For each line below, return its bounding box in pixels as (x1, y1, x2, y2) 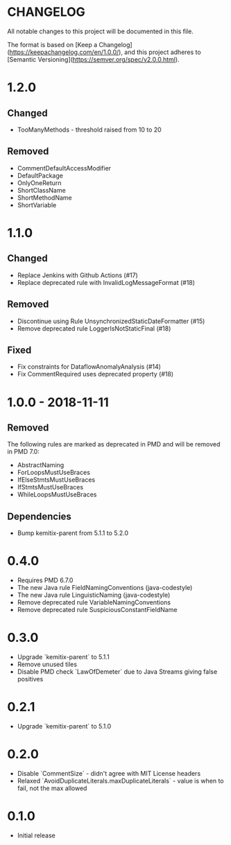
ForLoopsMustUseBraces (17, 469, 90, 477)
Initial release (17, 831, 55, 839)
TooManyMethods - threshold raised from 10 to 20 (17, 125, 162, 134)
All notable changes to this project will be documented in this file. (7, 27, 194, 35)
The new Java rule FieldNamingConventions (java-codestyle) (17, 584, 193, 592)
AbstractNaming (17, 461, 65, 469)
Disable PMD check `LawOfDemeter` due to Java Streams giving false (17, 668, 218, 676)
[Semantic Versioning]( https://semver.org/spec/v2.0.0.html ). (7, 55, 180, 63)
